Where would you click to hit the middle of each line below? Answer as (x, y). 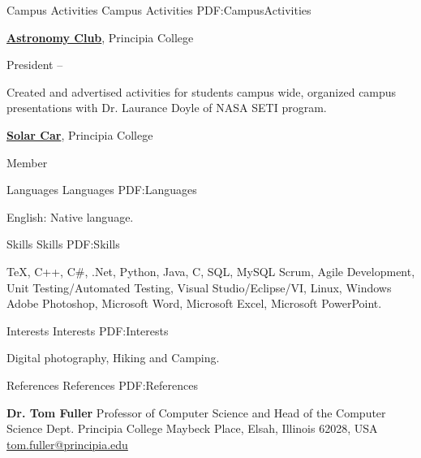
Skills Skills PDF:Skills (63, 244)
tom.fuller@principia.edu (67, 444)
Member (27, 162)
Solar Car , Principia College (80, 134)
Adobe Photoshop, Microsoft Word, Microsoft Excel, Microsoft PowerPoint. (194, 303)
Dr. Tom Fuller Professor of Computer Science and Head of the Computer (196, 412)
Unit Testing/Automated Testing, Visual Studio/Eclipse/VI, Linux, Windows (199, 287)
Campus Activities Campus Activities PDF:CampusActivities (159, 10)
